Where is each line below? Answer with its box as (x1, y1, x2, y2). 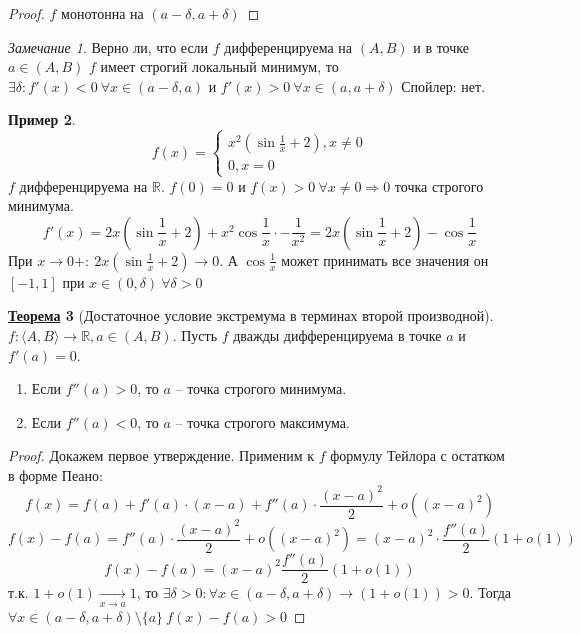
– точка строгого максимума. (175, 411, 350, 432)
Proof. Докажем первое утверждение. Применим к (8, 445, 315, 466)
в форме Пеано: (8, 464, 103, 485)
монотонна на (61, 3, 144, 23)
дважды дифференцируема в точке (233, 324, 442, 345)
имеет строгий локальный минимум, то (100, 56, 339, 77)
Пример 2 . (8, 109, 76, 130)
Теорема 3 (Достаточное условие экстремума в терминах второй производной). (8, 305, 494, 326)
